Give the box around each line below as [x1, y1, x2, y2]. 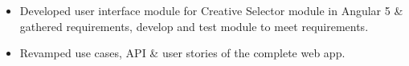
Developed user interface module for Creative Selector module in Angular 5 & [19, 2, 403, 18]
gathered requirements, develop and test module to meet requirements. [19, 17, 369, 34]
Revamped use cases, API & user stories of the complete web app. [19, 45, 346, 61]
